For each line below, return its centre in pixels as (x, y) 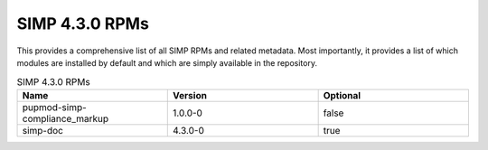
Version (190, 95)
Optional (342, 95)
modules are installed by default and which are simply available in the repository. (167, 62)
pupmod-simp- (55, 107)
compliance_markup (66, 118)
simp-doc (42, 130)
